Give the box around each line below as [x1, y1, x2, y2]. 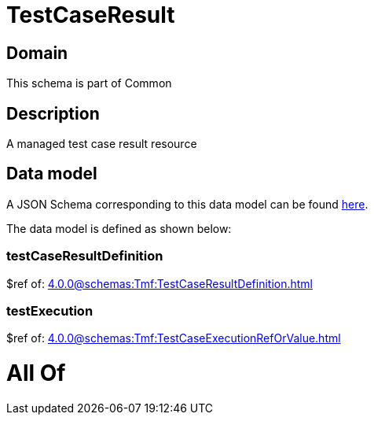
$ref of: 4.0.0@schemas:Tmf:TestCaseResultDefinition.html [6, 276, 313, 290]
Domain [6, 42, 68, 63]
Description [6, 103, 100, 124]
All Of [6, 360, 66, 387]
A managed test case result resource [6, 137, 197, 151]
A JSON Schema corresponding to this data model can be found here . [6, 197, 368, 211]
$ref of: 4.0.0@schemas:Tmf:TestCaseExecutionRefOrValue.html [6, 331, 341, 345]
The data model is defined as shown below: [6, 221, 232, 235]
